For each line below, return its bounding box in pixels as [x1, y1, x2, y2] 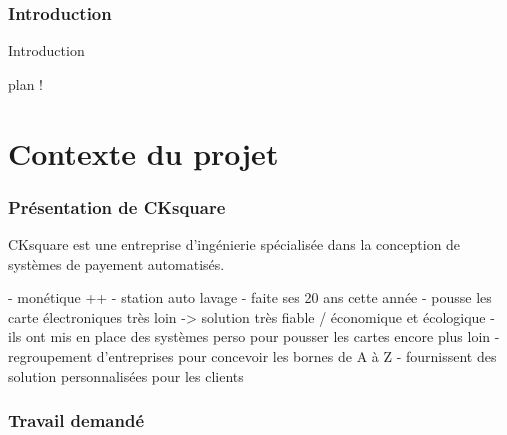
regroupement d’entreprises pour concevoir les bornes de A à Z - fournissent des [8, 345, 497, 366]
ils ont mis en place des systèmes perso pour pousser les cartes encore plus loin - [8, 326, 500, 347]
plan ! [8, 73, 44, 94]
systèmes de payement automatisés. [8, 253, 225, 274]
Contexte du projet [8, 132, 279, 173]
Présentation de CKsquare [8, 194, 226, 219]
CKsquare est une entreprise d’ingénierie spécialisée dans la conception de [8, 234, 461, 254]
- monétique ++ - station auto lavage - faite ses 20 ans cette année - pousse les [8, 287, 492, 308]
